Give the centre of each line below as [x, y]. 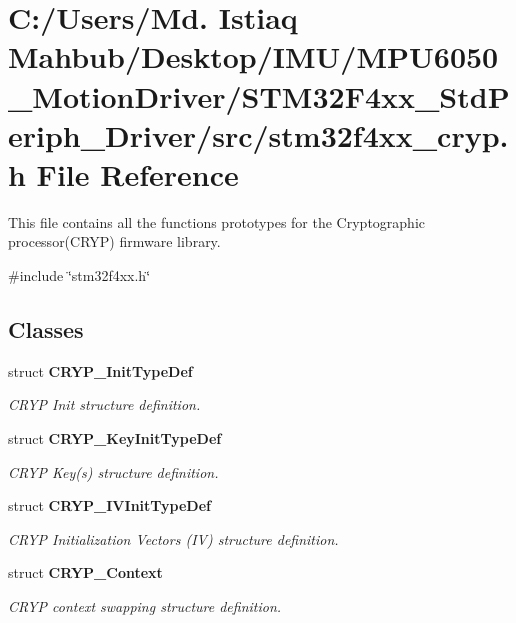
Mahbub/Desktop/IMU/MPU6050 [253, 56]
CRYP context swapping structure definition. [145, 606]
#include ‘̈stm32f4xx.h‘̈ [79, 275]
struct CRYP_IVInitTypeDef [109, 505]
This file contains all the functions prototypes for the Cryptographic [217, 221]
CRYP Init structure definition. [104, 404]
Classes [46, 329]
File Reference [137, 173]
